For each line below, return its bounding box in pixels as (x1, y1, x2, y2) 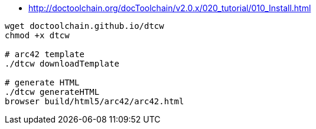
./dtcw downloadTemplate (5, 59, 119, 68)
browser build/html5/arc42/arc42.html (5, 97, 184, 106)
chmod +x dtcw (5, 31, 70, 40)
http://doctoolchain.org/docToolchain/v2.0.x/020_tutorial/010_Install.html (28, 3, 311, 13)
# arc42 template (5, 49, 84, 59)
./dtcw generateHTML (5, 87, 100, 97)
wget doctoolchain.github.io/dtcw (5, 21, 164, 31)
